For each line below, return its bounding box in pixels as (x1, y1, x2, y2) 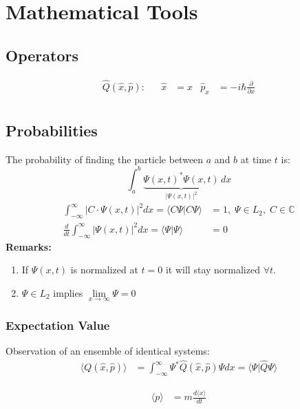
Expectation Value (6, 316, 110, 333)
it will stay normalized (165, 262, 260, 277)
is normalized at (70, 262, 138, 277)
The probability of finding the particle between (6, 151, 204, 166)
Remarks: (6, 239, 52, 253)
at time (240, 151, 272, 166)
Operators (6, 44, 78, 65)
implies (53, 285, 83, 300)
